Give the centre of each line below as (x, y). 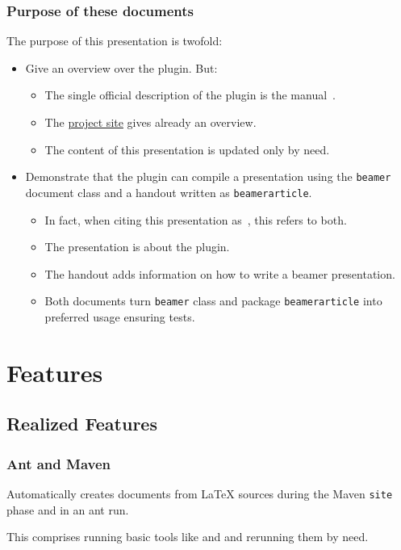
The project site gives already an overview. (150, 122)
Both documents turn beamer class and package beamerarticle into (213, 301)
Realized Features (82, 424)
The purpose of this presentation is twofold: (115, 41)
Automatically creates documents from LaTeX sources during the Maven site (200, 493)
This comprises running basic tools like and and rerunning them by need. (188, 537)
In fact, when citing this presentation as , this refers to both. (196, 219)
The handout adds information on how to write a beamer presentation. (220, 273)
